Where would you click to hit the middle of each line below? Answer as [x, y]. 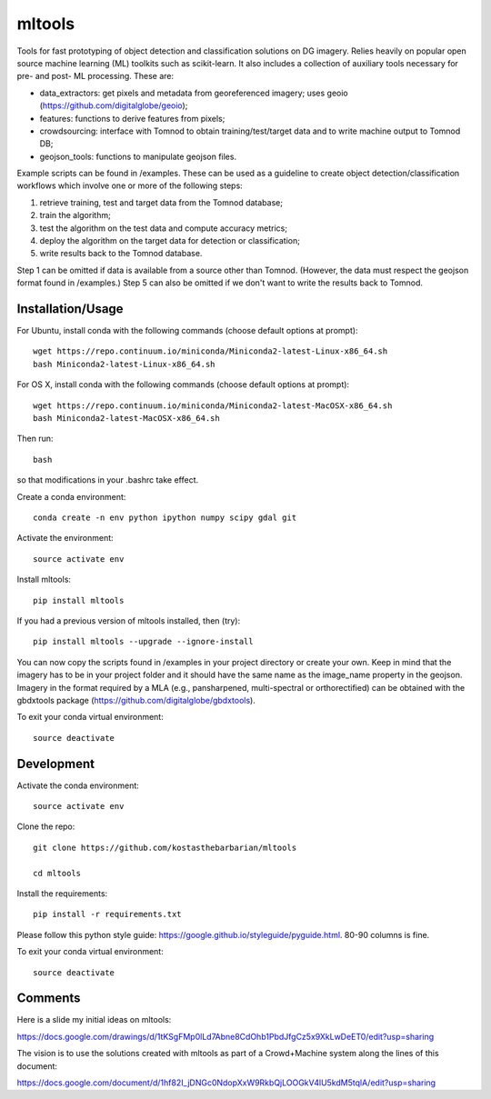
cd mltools [57, 873]
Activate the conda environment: [78, 785]
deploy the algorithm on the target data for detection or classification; [170, 241]
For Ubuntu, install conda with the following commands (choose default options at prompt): [187, 331]
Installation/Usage [70, 309]
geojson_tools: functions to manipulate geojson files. [138, 156]
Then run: [35, 439]
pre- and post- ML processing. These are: [95, 76]
